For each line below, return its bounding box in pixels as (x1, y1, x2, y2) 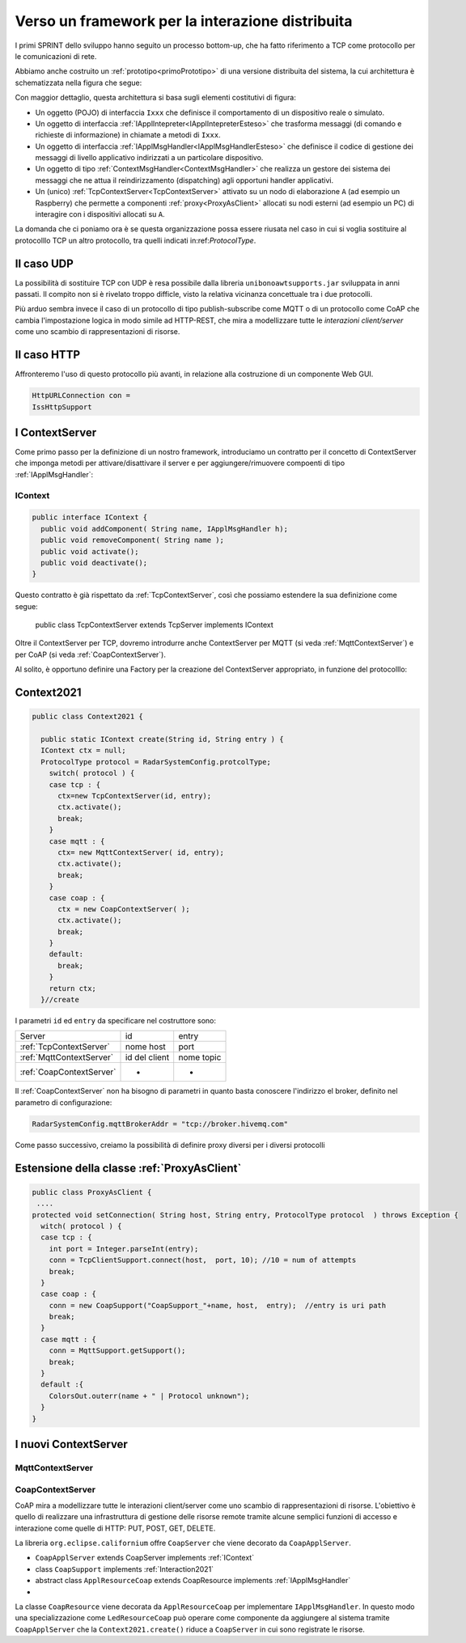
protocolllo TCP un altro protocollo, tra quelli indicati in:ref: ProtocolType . (15, 235, 256, 245)
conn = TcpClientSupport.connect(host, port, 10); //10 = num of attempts (49, 1256, 357, 1265)
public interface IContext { (32, 513, 148, 522)
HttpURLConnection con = (32, 391, 131, 400)
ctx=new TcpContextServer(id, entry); (57, 791, 212, 800)
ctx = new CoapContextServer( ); (57, 904, 190, 913)
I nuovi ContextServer (15, 1437, 129, 1451)
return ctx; (49, 984, 97, 993)
